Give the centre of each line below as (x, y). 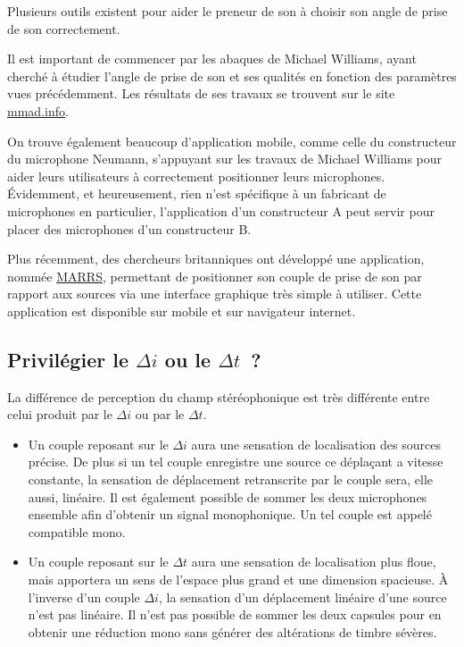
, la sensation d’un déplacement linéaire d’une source (302, 597)
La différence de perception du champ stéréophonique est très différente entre (219, 396)
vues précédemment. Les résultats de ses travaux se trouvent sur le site (201, 93)
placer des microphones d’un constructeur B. (129, 228)
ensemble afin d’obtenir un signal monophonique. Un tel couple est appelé (230, 514)
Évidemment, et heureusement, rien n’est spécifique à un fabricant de (197, 193)
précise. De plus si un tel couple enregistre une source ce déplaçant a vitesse (236, 462)
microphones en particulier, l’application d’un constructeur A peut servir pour (221, 210)
